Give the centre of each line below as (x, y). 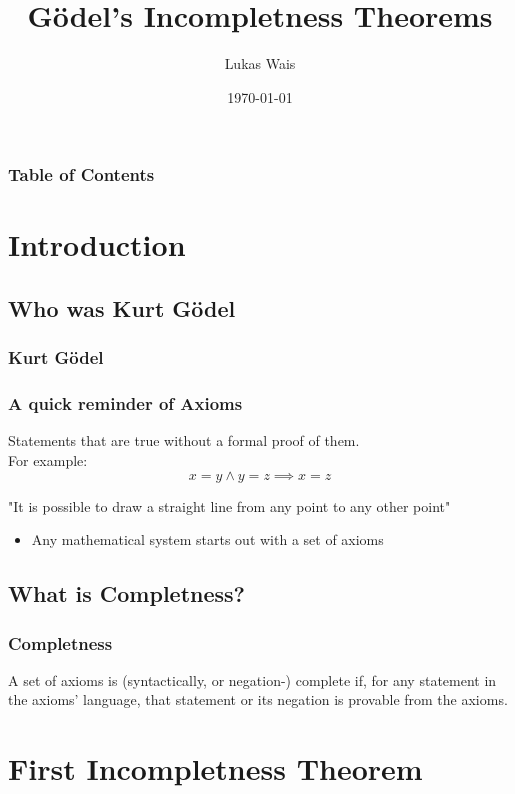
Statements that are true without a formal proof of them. (184, 440)
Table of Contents (81, 174)
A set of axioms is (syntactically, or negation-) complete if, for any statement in (252, 679)
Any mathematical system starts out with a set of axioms (207, 539)
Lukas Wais (260, 63)
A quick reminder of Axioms (125, 403)
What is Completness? (127, 593)
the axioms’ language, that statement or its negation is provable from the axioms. (258, 699)
